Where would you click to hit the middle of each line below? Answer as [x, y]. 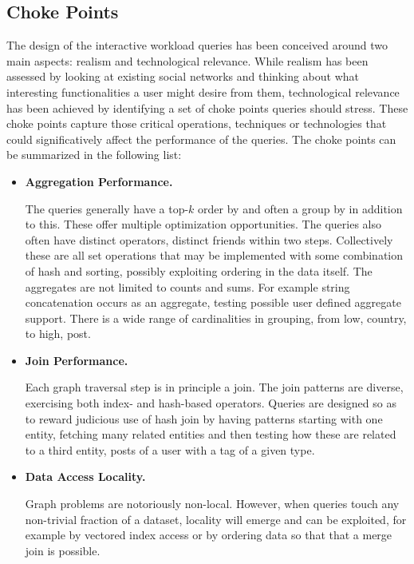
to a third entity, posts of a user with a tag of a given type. [170, 449]
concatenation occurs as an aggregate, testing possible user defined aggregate [213, 302]
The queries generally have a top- [107, 208]
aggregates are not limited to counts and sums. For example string [187, 286]
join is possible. [63, 550]
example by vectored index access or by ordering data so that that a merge [209, 535]
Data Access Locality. [85, 477]
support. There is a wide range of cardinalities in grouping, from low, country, [216, 318]
